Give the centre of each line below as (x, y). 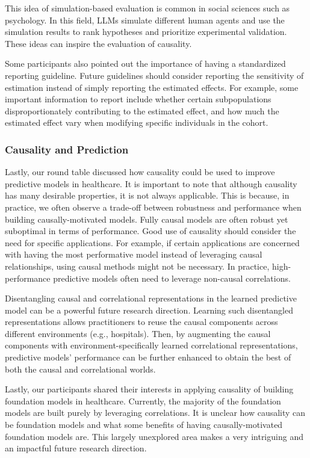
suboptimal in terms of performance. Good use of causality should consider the (150, 231)
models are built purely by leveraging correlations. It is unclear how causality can (155, 413)
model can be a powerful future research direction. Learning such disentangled (149, 310)
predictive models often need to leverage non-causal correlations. (172, 278)
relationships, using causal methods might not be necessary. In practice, (137, 266)
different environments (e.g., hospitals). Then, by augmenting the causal (138, 333)
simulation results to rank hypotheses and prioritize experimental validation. (146, 32)
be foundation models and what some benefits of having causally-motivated (144, 425)
